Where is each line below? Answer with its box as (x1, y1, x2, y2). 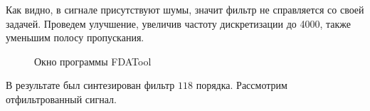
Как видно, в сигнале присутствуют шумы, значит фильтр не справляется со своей (6, 2, 364, 16)
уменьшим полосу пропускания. (6, 30, 144, 45)
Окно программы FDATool (34, 53, 152, 68)
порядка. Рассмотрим (196, 78, 287, 92)
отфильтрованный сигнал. (6, 91, 117, 106)
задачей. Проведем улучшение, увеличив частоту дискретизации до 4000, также (6, 16, 351, 31)
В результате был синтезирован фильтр (6, 78, 175, 92)
